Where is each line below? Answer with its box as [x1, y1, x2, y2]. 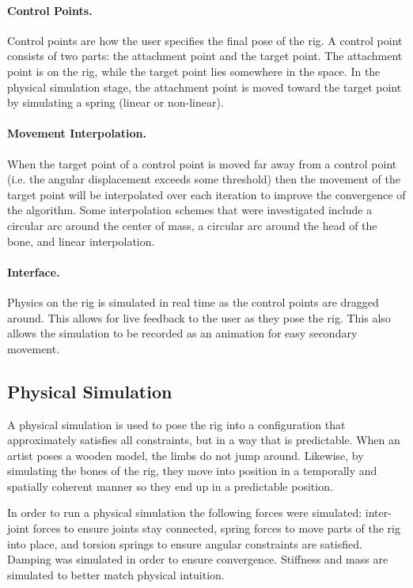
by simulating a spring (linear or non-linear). [7, 94, 224, 111]
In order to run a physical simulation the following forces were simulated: [7, 504, 362, 521]
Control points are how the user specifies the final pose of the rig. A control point [7, 32, 403, 48]
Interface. [7, 263, 60, 280]
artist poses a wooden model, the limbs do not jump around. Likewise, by [7, 447, 364, 463]
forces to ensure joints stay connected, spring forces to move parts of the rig [32, 520, 400, 537]
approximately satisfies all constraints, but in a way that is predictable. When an [7, 432, 400, 448]
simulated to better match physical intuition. [7, 566, 225, 582]
